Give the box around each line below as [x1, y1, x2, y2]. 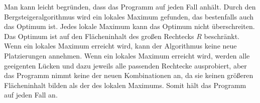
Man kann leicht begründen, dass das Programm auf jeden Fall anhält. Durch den [4, 1, 256, 11]
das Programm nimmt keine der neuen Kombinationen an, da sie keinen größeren [4, 70, 253, 80]
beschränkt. [204, 30, 240, 41]
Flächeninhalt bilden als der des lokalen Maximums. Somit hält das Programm [4, 79, 246, 90]
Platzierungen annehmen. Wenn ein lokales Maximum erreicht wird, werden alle [4, 50, 250, 60]
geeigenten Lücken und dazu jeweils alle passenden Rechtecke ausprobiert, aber [4, 60, 247, 70]
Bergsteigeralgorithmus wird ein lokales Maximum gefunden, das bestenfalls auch [4, 11, 254, 21]
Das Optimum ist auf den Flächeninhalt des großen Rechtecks [4, 30, 194, 41]
